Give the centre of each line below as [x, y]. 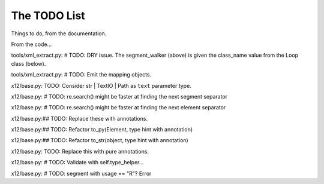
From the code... [31, 44]
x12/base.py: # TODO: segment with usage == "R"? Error [81, 173]
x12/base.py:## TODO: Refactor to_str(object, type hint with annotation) [100, 140]
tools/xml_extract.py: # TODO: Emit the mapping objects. [81, 75]
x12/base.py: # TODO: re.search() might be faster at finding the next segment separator [119, 96]
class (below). [28, 63]
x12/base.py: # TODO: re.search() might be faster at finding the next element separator [118, 108]
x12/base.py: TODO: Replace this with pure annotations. [80, 151]
